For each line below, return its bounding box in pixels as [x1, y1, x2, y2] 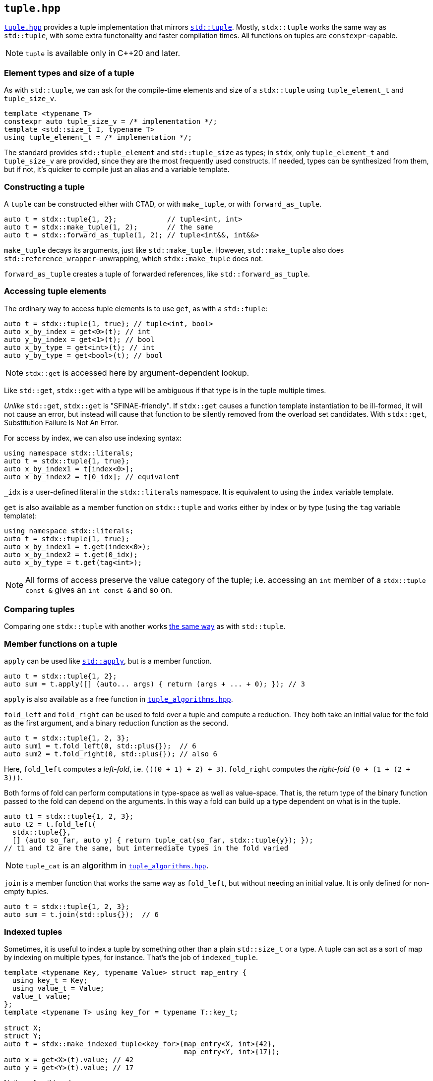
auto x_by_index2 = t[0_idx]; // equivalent [4, 472, 180, 481]
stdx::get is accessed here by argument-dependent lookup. [25, 367, 249, 378]
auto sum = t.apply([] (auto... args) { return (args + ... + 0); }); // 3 [4, 680, 305, 688]
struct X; [4, 1024, 42, 1032]
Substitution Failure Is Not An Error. [4, 418, 119, 427]
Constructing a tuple [4, 181, 85, 192]
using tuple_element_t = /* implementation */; [4, 133, 192, 142]
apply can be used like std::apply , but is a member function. [4, 657, 212, 666]
